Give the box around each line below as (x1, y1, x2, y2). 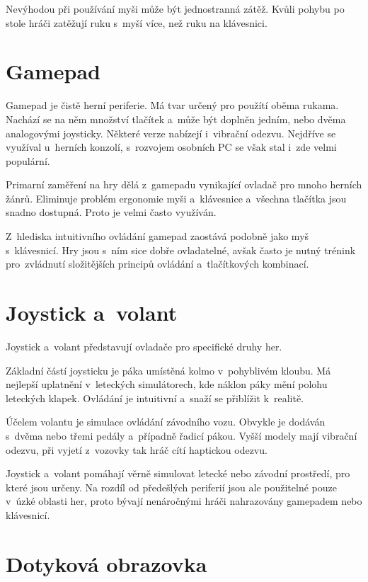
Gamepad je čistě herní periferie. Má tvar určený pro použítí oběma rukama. (6, 98, 339, 113)
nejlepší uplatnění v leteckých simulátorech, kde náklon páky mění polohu (6, 377, 328, 392)
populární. (6, 153, 50, 168)
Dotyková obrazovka (6, 549, 207, 578)
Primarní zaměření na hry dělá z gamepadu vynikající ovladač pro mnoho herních (6, 177, 362, 192)
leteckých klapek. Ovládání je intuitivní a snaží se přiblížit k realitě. (6, 390, 304, 405)
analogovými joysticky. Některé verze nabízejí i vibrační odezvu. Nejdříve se (6, 125, 336, 140)
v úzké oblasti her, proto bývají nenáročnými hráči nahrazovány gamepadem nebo (6, 493, 362, 508)
